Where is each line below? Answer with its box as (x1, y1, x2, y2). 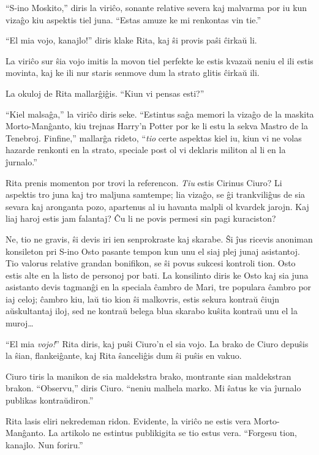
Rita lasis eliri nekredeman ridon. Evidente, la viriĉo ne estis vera (6, 414, 251, 427)
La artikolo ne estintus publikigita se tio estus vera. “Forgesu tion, (48, 426, 297, 439)
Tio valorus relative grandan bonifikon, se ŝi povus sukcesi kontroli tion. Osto (6, 257, 296, 269)
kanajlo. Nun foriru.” (6, 438, 83, 451)
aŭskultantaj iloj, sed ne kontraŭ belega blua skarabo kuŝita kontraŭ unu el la (6, 304, 298, 317)
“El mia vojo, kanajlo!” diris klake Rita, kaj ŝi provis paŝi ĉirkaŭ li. (6, 34, 257, 47)
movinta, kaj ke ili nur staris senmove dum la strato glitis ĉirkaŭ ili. (6, 66, 260, 79)
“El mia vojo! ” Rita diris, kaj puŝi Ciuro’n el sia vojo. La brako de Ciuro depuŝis (6, 337, 309, 350)
